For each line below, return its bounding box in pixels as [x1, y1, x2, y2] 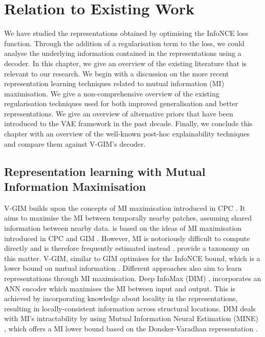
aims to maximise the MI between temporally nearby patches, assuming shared [4, 212, 252, 223]
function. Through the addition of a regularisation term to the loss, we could [4, 37, 245, 48]
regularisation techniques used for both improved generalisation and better [4, 98, 238, 109]
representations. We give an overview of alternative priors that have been [4, 108, 233, 118]
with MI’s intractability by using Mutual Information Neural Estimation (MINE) [4, 313, 259, 324]
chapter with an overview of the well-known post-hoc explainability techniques [4, 128, 250, 139]
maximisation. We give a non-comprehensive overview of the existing [4, 88, 219, 98]
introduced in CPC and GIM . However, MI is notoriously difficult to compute [4, 232, 250, 243]
